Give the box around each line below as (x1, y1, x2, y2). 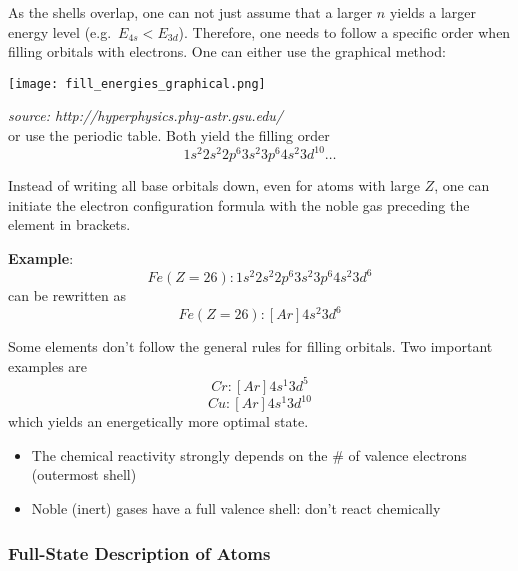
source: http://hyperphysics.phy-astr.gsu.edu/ (8, 105, 284, 126)
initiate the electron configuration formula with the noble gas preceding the (8, 194, 470, 215)
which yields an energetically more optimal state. (8, 411, 309, 432)
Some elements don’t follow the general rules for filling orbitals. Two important (8, 336, 493, 357)
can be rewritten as (8, 285, 126, 305)
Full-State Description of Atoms (8, 540, 271, 565)
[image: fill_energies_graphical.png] (8, 76, 266, 91)
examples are (8, 355, 88, 376)
